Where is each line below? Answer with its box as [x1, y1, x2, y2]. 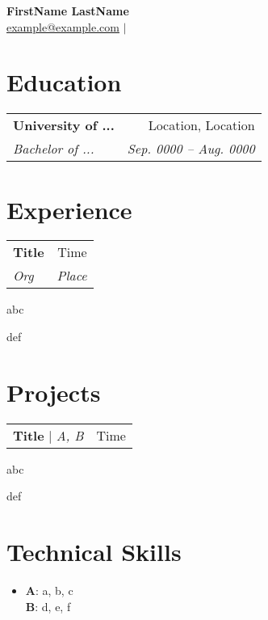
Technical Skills [6, 535, 182, 568]
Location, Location [148, 116, 255, 135]
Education [6, 65, 122, 99]
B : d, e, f [25, 597, 71, 614]
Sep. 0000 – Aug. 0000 [127, 139, 255, 158]
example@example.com [6, 18, 119, 35]
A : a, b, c [25, 582, 73, 599]
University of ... [13, 116, 115, 135]
